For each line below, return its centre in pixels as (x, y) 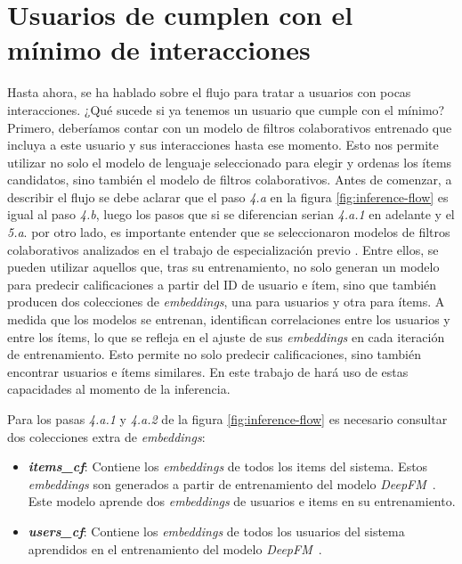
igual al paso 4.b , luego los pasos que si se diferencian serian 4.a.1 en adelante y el (231, 214)
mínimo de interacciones (159, 49)
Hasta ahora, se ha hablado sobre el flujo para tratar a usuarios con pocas (209, 92)
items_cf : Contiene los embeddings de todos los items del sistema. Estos (228, 466)
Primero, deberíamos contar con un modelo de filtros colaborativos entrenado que (230, 127)
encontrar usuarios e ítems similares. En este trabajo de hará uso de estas (208, 371)
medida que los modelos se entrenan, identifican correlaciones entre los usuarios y (229, 319)
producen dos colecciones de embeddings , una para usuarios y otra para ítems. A (226, 302)
